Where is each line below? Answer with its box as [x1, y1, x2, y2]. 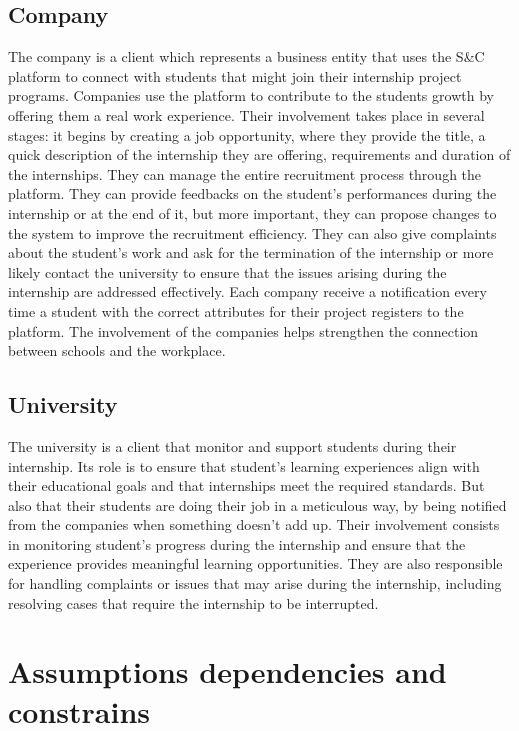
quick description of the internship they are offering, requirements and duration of [8, 144, 511, 165]
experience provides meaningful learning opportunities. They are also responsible [8, 553, 503, 574]
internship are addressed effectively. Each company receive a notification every [8, 281, 487, 302]
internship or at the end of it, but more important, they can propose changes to [8, 202, 497, 223]
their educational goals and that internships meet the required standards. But [8, 475, 485, 496]
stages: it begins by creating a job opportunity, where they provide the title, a [8, 124, 486, 145]
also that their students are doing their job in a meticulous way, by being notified [8, 494, 507, 515]
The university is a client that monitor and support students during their [8, 435, 457, 456]
